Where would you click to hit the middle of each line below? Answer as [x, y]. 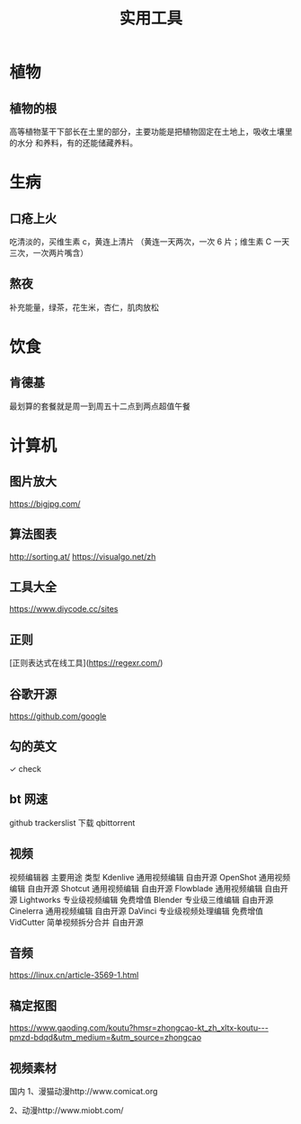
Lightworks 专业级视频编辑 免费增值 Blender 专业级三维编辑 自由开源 [146, 899]
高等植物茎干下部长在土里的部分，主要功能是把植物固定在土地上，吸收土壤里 [151, 132]
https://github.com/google [58, 716]
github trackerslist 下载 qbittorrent [72, 822]
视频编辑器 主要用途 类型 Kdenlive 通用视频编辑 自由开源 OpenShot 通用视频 [150, 877]
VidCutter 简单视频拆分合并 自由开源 [76, 922]
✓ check [26, 768]
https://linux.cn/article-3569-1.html [74, 975]
